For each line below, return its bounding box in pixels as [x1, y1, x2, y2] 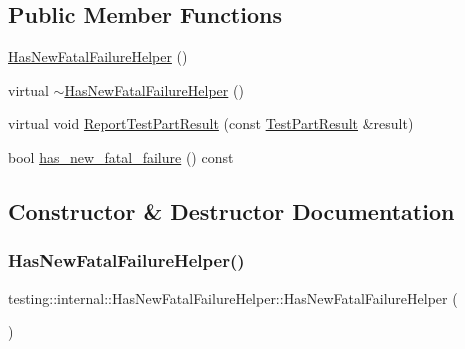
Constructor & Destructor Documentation [8, 195, 455, 226]
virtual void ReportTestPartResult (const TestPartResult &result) [8, 113, 414, 134]
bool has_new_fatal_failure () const [8, 146, 234, 167]
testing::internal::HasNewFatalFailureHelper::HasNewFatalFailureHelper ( [8, 287, 458, 308]
